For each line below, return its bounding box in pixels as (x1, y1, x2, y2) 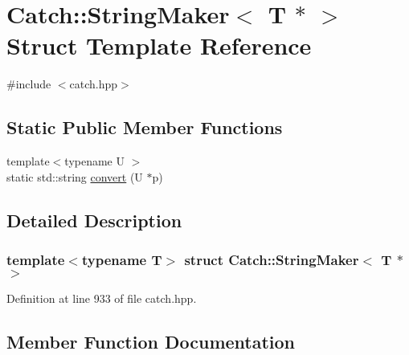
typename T (81, 250, 162, 269)
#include (6, 75, 51, 92)
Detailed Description (6, 207, 182, 232)
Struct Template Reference (6, 29, 312, 62)
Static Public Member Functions (6, 115, 283, 140)
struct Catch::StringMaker (184, 250, 359, 269)
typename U (64, 153, 125, 169)
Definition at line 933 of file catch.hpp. (6, 290, 197, 307)
